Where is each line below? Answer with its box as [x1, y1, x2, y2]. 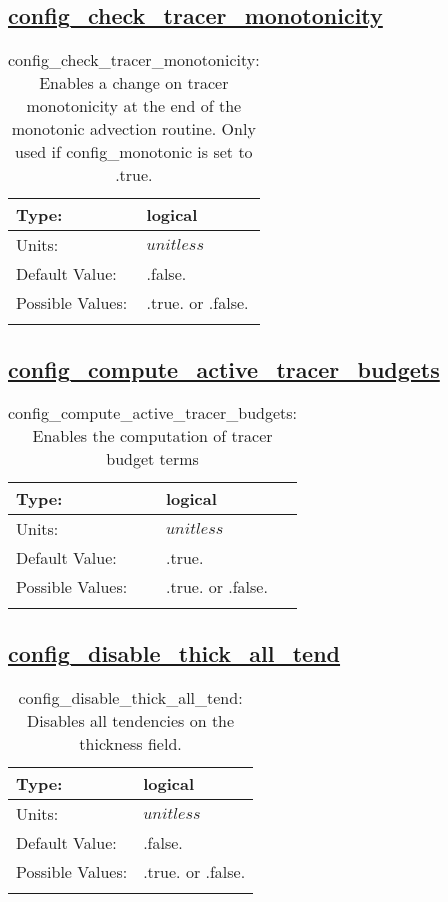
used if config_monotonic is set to [15, 140, 253, 164]
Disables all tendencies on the [26, 708, 235, 732]
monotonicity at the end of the [26, 94, 242, 118]
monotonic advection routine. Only [11, 117, 256, 141]
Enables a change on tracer [39, 71, 229, 95]
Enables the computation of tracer [32, 424, 273, 448]
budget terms [106, 447, 199, 471]
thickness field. [79, 731, 182, 755]
